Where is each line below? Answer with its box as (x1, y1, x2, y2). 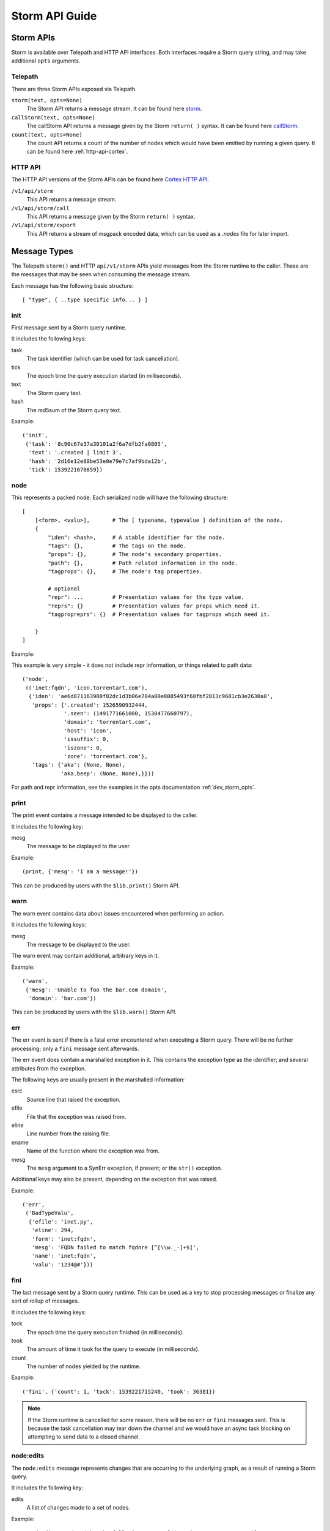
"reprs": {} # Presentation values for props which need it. (48, 602, 261, 609)
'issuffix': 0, (64, 735, 109, 743)
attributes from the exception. (11, 1064, 86, 1072)
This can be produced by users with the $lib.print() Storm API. (11, 882, 180, 889)
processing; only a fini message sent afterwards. (11, 1045, 139, 1052)
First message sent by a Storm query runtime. (11, 324, 127, 331)
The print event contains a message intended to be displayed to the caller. (11, 811, 198, 819)
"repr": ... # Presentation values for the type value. (48, 594, 244, 601)
